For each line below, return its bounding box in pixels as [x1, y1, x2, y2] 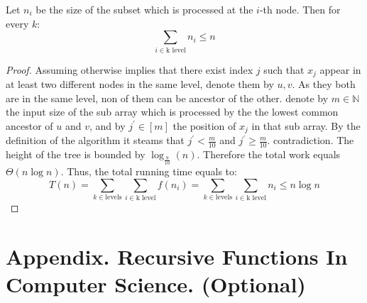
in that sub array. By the [251, 118, 361, 133]
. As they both [292, 76, 356, 91]
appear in [319, 62, 361, 77]
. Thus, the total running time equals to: [60, 164, 237, 179]
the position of [172, 118, 236, 133]
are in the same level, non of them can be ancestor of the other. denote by [6, 90, 329, 105]
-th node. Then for [259, 2, 341, 16]
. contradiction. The [267, 133, 354, 148]
